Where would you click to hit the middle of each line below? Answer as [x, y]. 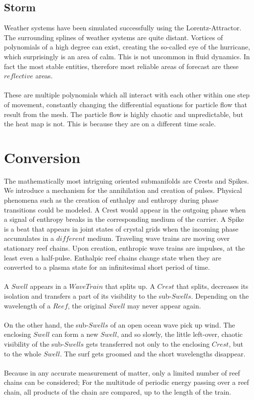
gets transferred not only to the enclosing [148, 343]
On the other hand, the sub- [46, 324]
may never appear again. [164, 305]
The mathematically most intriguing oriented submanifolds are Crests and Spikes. [127, 180]
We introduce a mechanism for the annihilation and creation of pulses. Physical [123, 190]
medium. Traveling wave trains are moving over [159, 238]
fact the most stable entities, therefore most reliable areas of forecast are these [121, 66]
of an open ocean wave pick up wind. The [173, 324]
